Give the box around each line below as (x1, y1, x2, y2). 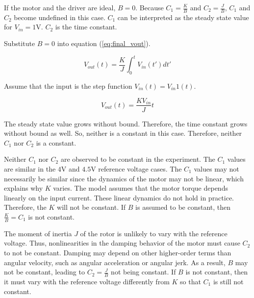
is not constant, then (185, 267, 248, 277)
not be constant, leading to (4, 267, 85, 277)
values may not (194, 163, 239, 174)
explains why (4, 183, 43, 193)
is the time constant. (55, 22, 117, 32)
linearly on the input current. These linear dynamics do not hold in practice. (4, 192, 234, 202)
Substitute (4, 38, 35, 49)
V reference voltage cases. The (91, 163, 182, 174)
